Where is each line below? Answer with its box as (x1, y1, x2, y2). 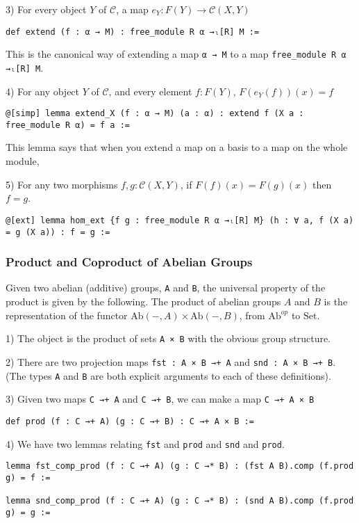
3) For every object (6, 2, 87, 16)
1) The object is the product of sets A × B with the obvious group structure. (6, 331, 331, 346)
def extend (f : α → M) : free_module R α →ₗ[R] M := (6, 26, 260, 37)
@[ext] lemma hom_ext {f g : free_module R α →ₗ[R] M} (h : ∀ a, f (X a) (6, 215, 354, 225)
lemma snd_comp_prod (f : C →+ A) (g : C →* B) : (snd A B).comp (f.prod (6, 496, 354, 506)
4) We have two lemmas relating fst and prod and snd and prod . (6, 436, 285, 451)
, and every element (108, 83, 192, 98)
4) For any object (6, 83, 80, 98)
